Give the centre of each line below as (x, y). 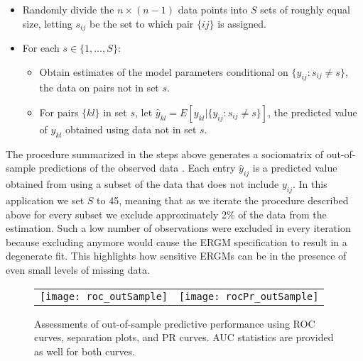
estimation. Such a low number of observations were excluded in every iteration (178, 228)
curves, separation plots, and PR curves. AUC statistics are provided (184, 337)
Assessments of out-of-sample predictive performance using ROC (175, 323)
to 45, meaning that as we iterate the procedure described (223, 200)
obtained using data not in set (131, 129)
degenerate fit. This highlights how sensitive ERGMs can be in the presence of (176, 256)
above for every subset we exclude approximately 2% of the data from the (166, 214)
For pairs (59, 112)
